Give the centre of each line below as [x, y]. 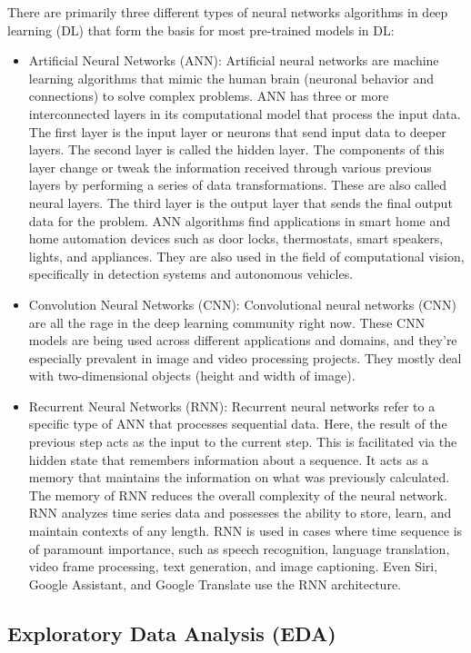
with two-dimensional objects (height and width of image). [192, 376]
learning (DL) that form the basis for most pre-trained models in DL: [201, 30]
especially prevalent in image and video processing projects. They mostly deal [245, 357]
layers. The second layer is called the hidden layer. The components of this [236, 149]
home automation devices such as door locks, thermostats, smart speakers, [236, 238]
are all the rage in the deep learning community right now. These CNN [227, 322]
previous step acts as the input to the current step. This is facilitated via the [243, 442]
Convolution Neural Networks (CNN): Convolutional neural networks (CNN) [242, 304]
